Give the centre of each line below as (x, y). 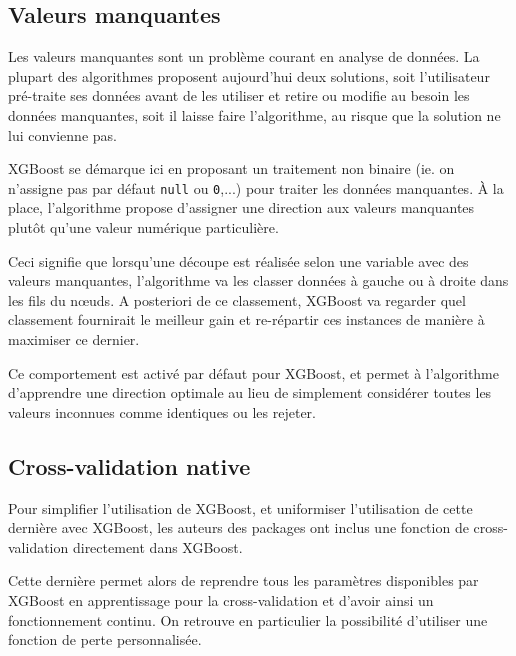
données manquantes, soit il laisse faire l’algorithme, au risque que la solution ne (254, 114)
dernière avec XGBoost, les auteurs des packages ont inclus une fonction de (238, 527)
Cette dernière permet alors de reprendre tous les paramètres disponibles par (243, 580)
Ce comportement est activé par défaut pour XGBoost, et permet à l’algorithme (253, 372)
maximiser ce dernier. (74, 338)
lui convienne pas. (62, 134)
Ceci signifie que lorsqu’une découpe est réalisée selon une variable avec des (238, 260)
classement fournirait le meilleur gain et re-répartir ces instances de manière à (246, 319)
